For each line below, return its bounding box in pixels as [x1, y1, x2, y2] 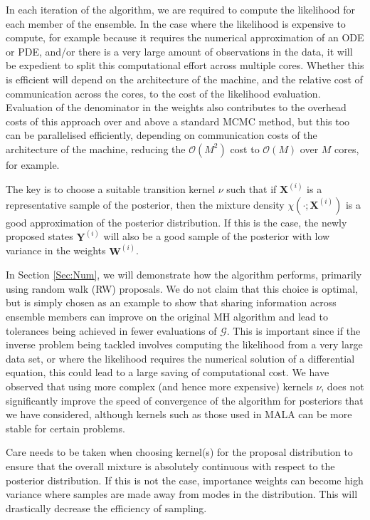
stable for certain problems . [6, 420, 125, 435]
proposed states [6, 229, 73, 244]
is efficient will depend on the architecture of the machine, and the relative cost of [6, 71, 363, 86]
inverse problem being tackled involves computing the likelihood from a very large [6, 337, 363, 352]
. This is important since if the [226, 323, 361, 338]
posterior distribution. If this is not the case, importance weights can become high [6, 472, 364, 487]
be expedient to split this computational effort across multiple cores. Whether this [6, 58, 364, 73]
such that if [226, 181, 277, 196]
